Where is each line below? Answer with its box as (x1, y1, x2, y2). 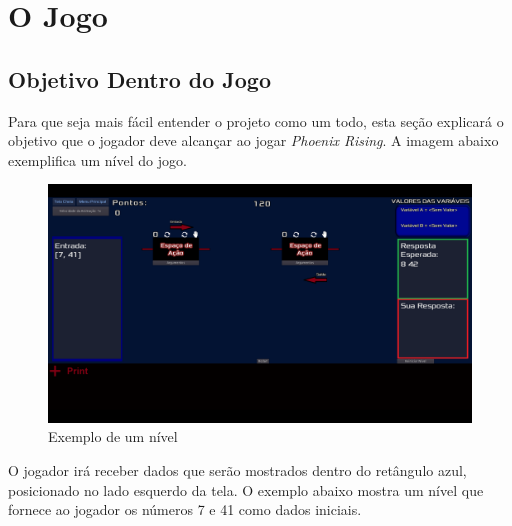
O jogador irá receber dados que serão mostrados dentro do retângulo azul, (8, 460, 467, 481)
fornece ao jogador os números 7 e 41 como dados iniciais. (8, 499, 362, 520)
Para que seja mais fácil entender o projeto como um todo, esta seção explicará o (8, 110, 504, 131)
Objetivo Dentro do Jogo (8, 63, 271, 94)
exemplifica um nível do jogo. (8, 149, 187, 170)
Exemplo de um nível (48, 426, 178, 447)
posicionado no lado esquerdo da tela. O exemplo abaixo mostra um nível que (8, 479, 484, 500)
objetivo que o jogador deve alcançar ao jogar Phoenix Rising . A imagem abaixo (8, 130, 499, 151)
